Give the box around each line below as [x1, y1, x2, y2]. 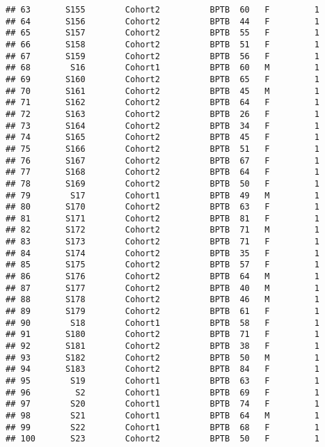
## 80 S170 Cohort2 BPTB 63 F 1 [6, 202, 320, 212]
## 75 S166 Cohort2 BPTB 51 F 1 [6, 143, 320, 154]
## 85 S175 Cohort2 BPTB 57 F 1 [6, 260, 320, 270]
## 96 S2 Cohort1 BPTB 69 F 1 [6, 387, 320, 398]
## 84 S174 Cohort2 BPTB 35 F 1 [6, 248, 320, 258]
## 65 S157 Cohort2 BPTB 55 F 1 [6, 28, 320, 38]
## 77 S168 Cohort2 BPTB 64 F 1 [6, 167, 320, 178]
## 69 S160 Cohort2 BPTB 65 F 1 [6, 74, 320, 84]
